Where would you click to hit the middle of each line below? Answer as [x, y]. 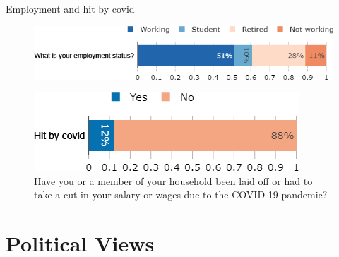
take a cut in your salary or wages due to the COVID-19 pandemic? [181, 195]
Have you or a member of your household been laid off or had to [173, 180]
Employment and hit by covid [70, 8]
